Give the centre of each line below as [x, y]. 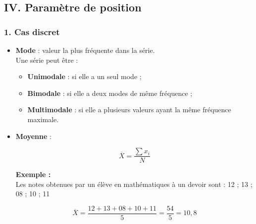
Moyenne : [33, 136]
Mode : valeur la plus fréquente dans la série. [85, 50]
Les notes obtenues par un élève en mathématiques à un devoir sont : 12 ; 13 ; [134, 184]
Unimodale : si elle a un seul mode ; [84, 76]
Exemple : [33, 174]
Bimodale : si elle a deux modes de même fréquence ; [110, 93]
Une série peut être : [47, 60]
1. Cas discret [32, 31]
